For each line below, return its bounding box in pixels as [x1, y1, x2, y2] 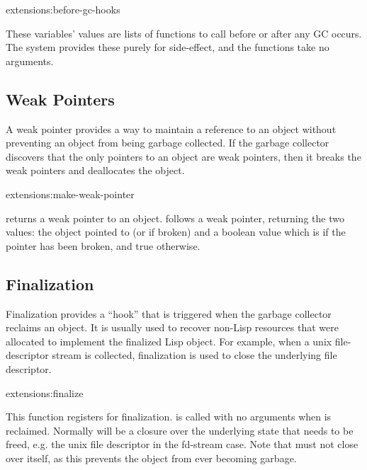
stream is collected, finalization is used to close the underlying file [52, 348, 337, 362]
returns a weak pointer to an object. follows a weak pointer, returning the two [6, 210, 344, 225]
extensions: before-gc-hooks [6, 2, 120, 16]
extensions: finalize [6, 385, 84, 400]
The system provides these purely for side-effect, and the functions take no [6, 40, 329, 55]
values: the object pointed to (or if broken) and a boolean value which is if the [6, 224, 346, 239]
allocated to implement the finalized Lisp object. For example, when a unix [6, 333, 332, 348]
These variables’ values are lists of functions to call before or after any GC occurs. [6, 25, 362, 40]
